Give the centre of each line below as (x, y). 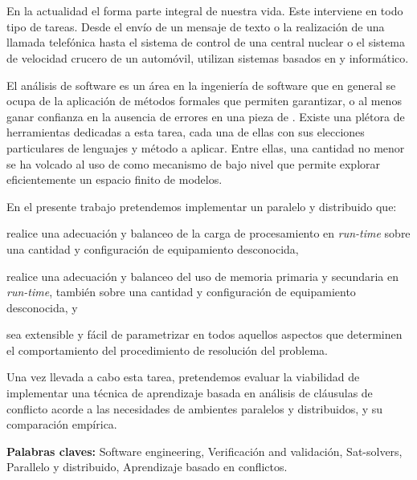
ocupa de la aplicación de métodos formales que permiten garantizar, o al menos (204, 101)
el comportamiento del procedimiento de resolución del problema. (168, 350)
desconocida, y (42, 307)
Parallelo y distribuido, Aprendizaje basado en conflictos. (147, 467)
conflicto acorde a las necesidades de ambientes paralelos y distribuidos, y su (195, 408)
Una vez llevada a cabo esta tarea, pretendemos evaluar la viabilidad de (183, 377)
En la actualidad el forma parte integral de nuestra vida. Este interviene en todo (205, 11)
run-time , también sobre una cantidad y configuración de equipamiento (181, 292)
